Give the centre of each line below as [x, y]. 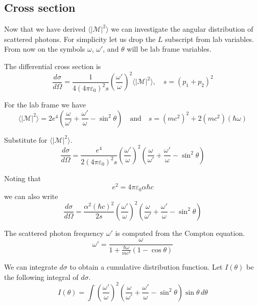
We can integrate [31, 267]
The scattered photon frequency [54, 233]
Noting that [22, 178]
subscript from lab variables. [209, 39]
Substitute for [26, 139]
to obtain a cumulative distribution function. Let [146, 267]
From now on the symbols [45, 49]
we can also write [31, 196]
